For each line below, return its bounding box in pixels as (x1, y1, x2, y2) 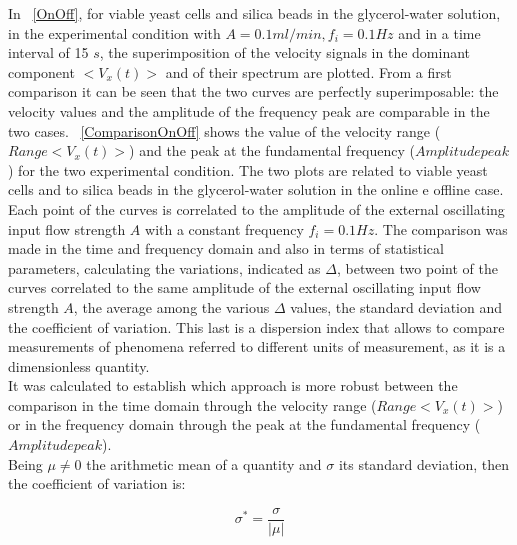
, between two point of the (336, 257, 498, 278)
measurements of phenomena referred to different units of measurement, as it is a (8, 336, 506, 357)
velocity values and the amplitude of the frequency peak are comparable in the (8, 100, 490, 121)
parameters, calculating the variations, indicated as (8, 257, 321, 278)
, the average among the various (73, 296, 270, 317)
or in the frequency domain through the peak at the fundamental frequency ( (8, 414, 481, 435)
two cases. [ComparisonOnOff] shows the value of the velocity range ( (8, 120, 441, 141)
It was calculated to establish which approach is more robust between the (8, 375, 458, 396)
